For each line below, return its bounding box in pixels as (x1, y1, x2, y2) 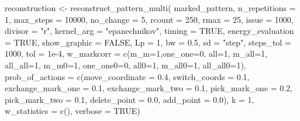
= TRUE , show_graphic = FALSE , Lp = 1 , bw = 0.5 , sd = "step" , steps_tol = (5, 36, 291, 48)
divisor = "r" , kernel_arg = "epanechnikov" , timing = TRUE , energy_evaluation (5, 25, 294, 37)
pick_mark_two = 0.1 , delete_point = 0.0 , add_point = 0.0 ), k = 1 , (5, 93, 254, 105)
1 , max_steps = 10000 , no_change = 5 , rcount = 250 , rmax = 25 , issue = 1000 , (5, 13, 294, 25)
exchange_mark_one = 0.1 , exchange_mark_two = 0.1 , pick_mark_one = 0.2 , (5, 82, 293, 94)
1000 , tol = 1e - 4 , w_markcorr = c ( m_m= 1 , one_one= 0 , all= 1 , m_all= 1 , (5, 47, 268, 60)
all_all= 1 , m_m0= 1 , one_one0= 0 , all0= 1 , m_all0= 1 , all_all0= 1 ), (5, 58, 246, 71)
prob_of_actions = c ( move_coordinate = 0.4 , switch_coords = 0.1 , (5, 70, 250, 82)
